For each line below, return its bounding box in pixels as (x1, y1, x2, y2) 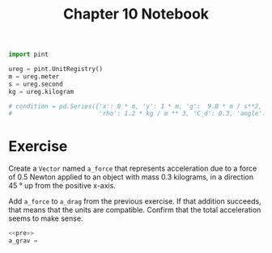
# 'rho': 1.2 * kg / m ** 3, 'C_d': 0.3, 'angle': (8, 110, 266, 118)
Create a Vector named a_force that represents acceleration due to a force (8, 163, 257, 174)
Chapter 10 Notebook (63, 5, 209, 23)
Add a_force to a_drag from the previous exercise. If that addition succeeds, (8, 196, 261, 206)
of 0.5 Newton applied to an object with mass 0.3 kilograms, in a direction (8, 172, 253, 182)
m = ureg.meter (8, 72, 60, 81)
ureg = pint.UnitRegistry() (8, 65, 104, 74)
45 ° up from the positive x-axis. (8, 181, 116, 191)
